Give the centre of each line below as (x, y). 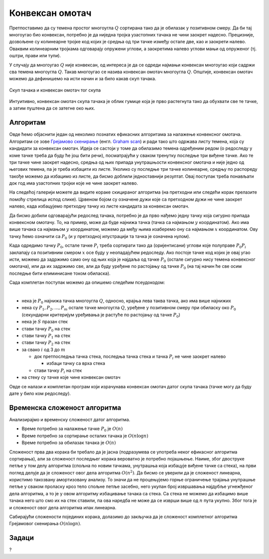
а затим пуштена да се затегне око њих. (52, 108)
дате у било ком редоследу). (40, 394)
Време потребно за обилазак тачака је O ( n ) (69, 443)
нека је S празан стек (45, 322)
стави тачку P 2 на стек (46, 343)
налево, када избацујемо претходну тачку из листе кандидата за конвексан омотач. (99, 206)
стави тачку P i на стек (58, 371)
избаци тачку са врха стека (76, 363)
